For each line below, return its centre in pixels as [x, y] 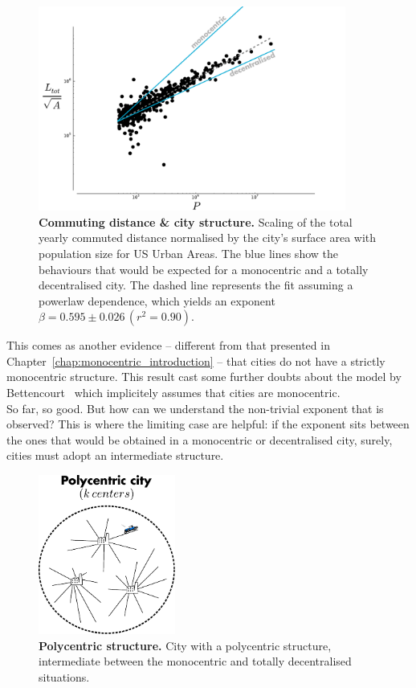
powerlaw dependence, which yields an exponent [157, 300]
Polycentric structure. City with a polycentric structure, [185, 645]
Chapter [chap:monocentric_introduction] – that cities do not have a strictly [196, 360]
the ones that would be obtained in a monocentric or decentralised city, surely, [200, 439]
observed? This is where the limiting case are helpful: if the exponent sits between [208, 424]
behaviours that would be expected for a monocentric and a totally [204, 269]
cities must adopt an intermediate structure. [115, 455]
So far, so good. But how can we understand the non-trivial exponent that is [195, 408]
